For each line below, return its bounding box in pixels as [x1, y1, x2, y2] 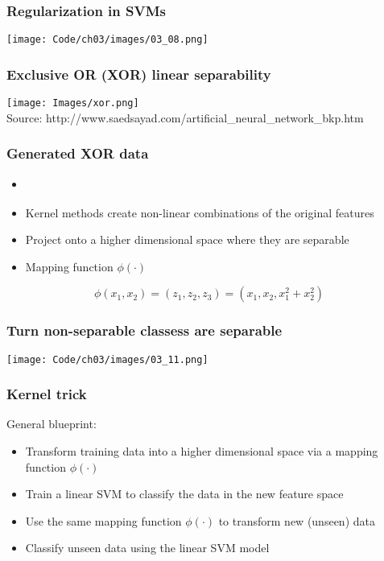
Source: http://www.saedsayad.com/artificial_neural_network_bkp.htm [6, 109, 364, 126]
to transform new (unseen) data [218, 512, 375, 529]
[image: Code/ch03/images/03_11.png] [6, 353, 209, 365]
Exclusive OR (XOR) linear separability [6, 64, 271, 84]
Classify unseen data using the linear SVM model [25, 539, 270, 556]
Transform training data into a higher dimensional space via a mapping [25, 443, 378, 459]
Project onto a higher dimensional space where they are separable [25, 231, 349, 248]
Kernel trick [6, 384, 87, 404]
